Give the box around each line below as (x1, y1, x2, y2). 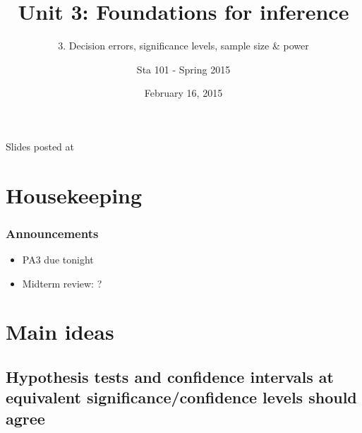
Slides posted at (6, 138, 74, 153)
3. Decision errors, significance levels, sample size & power (58, 38, 309, 53)
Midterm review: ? (22, 275, 102, 290)
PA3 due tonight (22, 252, 94, 267)
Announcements (6, 224, 99, 242)
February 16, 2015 (144, 85, 223, 100)
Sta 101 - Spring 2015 (136, 61, 231, 76)
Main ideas (6, 317, 114, 346)
